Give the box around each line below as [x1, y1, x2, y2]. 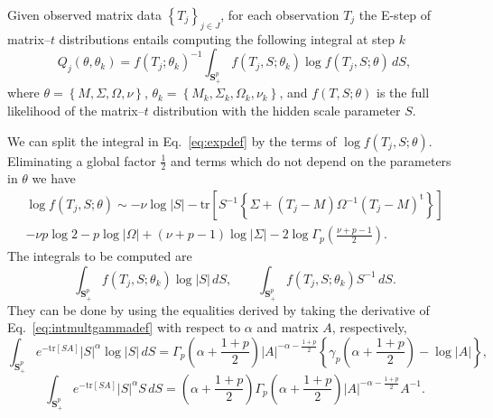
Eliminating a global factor [7, 151, 156, 170]
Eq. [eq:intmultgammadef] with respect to [7, 318, 241, 337]
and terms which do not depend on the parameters [171, 151, 451, 170]
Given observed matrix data [7, 5, 162, 23]
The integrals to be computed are [7, 246, 192, 265]
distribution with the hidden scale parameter [153, 100, 401, 119]
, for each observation [220, 5, 340, 23]
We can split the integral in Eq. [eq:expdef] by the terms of [7, 131, 337, 150]
